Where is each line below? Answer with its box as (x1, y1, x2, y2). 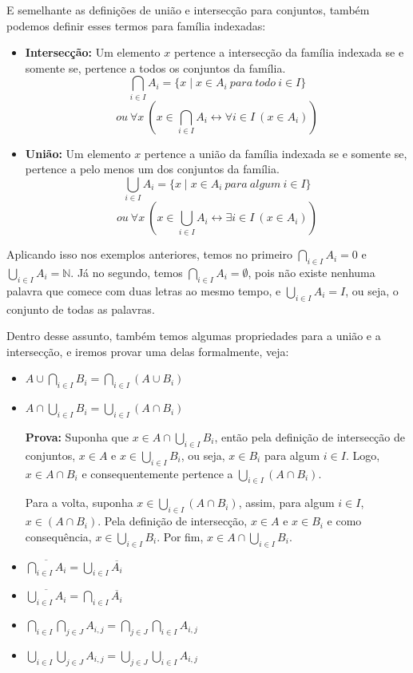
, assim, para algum (238, 494, 335, 511)
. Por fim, (157, 528, 204, 544)
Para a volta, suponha (25, 494, 133, 511)
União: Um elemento (25, 144, 131, 161)
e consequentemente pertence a (81, 465, 233, 481)
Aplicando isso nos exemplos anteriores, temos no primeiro (6, 246, 292, 263)
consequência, (25, 528, 92, 544)
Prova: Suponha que (25, 428, 129, 445)
